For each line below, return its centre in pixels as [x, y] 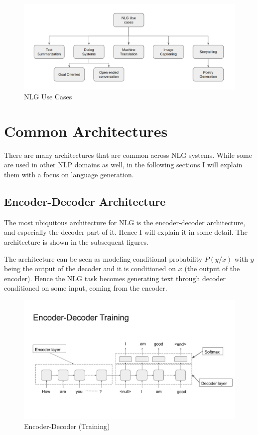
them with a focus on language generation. [69, 174]
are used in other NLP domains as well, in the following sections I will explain [123, 165]
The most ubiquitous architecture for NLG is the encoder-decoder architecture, [125, 222]
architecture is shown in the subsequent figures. [76, 241]
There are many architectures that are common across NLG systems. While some [128, 155]
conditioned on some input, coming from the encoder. [86, 288]
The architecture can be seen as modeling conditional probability [103, 258]
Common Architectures [86, 131]
